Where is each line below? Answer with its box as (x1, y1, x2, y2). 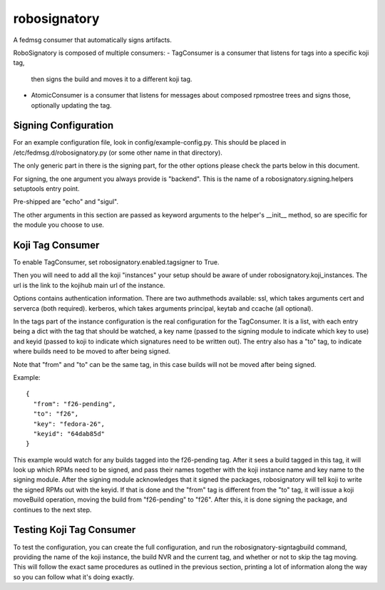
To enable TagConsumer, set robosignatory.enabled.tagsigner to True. (13, 258, 220, 266)
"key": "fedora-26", (33, 420, 106, 428)
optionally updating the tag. (31, 100, 112, 110)
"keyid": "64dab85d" (33, 430, 106, 438)
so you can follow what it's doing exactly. (13, 572, 135, 581)
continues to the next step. (13, 505, 92, 514)
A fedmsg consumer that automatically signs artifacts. (13, 36, 173, 44)
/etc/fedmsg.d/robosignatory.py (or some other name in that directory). (13, 148, 222, 157)
